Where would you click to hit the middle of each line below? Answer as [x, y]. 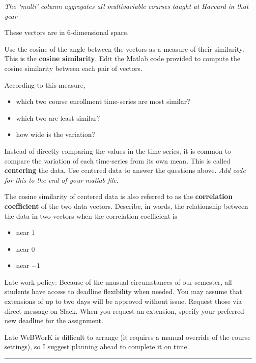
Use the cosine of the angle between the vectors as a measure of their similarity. [124, 49]
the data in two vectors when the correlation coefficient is [91, 215]
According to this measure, [45, 84]
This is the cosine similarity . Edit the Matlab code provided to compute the [123, 58]
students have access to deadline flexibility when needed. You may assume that [123, 291]
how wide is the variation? [56, 134]
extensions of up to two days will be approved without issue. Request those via [123, 301]
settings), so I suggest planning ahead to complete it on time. [97, 346]
